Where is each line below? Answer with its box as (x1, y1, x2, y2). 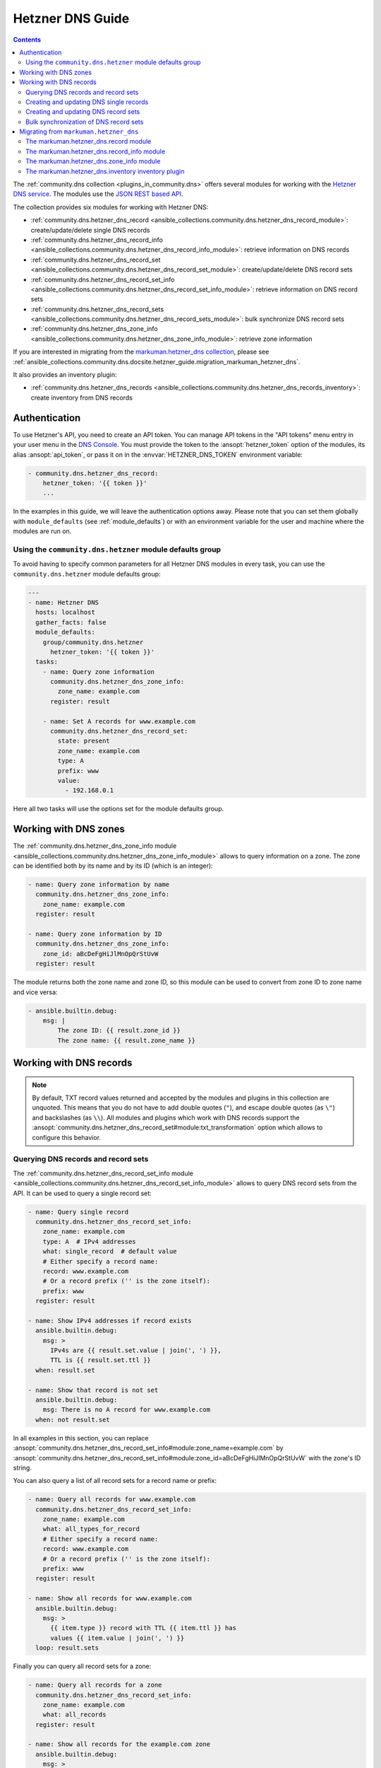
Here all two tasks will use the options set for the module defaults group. (13, 805, 224, 813)
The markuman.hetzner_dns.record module (25, 137, 152, 146)
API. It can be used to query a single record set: (13, 1189, 152, 1197)
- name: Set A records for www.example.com (42, 717, 195, 725)
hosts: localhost (35, 608, 95, 617)
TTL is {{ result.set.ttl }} (50, 1356, 151, 1364)
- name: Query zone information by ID (28, 930, 162, 938)
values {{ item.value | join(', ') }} (50, 1634, 185, 1642)
